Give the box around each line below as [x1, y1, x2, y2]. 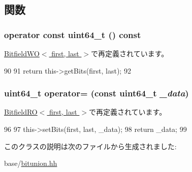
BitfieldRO [4, 107, 38, 117]
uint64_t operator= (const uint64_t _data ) [4, 87, 189, 99]
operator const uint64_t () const [4, 28, 141, 41]
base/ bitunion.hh [4, 158, 57, 168]
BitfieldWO [4, 48, 40, 58]
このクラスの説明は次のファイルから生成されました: [4, 141, 177, 151]
